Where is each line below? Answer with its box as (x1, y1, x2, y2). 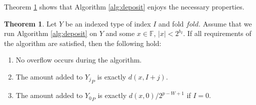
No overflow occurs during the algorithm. (15, 54, 142, 65)
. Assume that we (198, 18, 252, 28)
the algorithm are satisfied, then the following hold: (4, 37, 161, 48)
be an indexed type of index (65, 18, 151, 28)
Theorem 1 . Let (4, 18, 57, 28)
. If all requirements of (183, 28, 251, 38)
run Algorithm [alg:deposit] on (4, 28, 97, 38)
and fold (158, 18, 184, 28)
